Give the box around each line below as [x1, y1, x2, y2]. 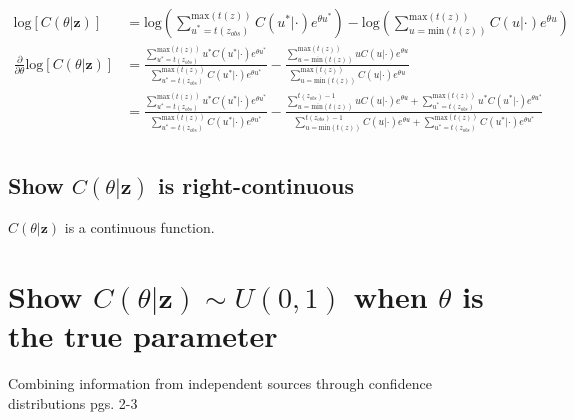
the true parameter [8, 315, 278, 356]
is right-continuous [157, 170, 354, 201]
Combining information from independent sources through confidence [8, 373, 432, 394]
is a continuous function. [64, 217, 215, 238]
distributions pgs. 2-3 [8, 392, 138, 413]
